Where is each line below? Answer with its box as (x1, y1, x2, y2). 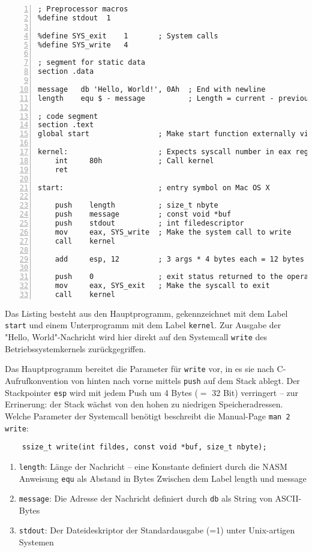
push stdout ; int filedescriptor (55, 219, 244, 227)
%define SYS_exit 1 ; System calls (38, 31, 218, 40)
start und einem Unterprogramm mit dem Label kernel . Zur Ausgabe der (5, 319, 281, 331)
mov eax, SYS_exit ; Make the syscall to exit (55, 281, 270, 290)
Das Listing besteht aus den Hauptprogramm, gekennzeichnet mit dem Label (5, 307, 288, 319)
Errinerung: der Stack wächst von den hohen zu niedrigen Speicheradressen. (5, 398, 283, 410)
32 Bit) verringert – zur (212, 386, 299, 398)
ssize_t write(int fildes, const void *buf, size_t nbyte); (22, 443, 267, 452)
